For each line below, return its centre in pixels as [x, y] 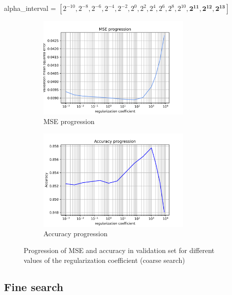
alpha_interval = [30, 8]
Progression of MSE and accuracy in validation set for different [119, 250]
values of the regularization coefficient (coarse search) [104, 260]
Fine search [34, 286]
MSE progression [69, 121]
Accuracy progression [76, 233]
